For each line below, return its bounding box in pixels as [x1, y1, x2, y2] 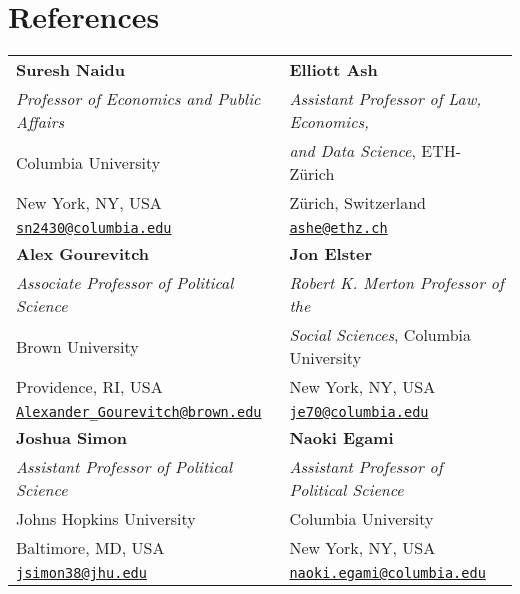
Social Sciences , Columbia [289, 323, 471, 347]
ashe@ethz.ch [289, 220, 388, 237]
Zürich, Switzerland [289, 191, 426, 215]
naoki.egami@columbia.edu [289, 565, 486, 582]
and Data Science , [289, 139, 416, 163]
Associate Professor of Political [16, 271, 234, 295]
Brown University [16, 334, 139, 358]
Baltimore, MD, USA [16, 536, 165, 560]
